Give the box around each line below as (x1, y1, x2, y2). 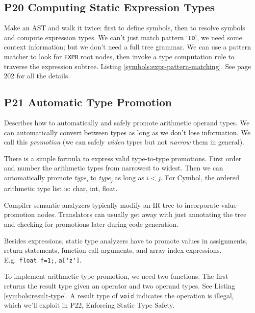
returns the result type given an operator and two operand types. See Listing (4, 281, 235, 290)
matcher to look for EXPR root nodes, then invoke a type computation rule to (4, 51, 234, 62)
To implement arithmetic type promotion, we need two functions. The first (4, 271, 229, 281)
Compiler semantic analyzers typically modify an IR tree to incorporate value (4, 199, 237, 210)
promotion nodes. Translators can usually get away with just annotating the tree (4, 209, 247, 219)
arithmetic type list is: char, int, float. (4, 183, 118, 193)
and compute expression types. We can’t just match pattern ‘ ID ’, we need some (4, 32, 242, 42)
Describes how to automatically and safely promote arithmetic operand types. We (4, 118, 250, 128)
